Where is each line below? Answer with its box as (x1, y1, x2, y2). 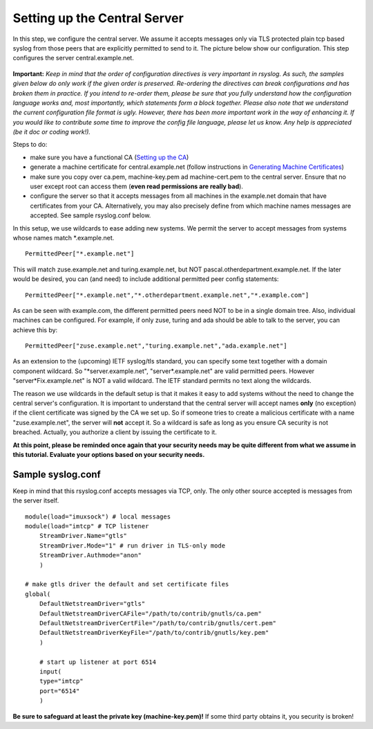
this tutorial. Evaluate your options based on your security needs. (12, 451, 205, 458)
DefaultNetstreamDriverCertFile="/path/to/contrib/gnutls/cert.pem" (39, 619, 276, 627)
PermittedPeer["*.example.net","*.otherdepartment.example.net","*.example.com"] (25, 291, 309, 299)
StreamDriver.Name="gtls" (39, 532, 128, 540)
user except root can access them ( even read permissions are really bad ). (30, 182, 243, 190)
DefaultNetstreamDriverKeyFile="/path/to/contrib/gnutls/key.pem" (39, 629, 269, 637)
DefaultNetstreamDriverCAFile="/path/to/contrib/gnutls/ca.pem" (39, 609, 262, 618)
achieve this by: (12, 325, 58, 334)
